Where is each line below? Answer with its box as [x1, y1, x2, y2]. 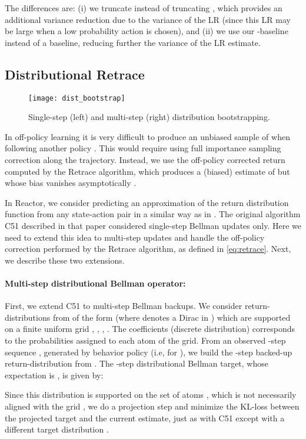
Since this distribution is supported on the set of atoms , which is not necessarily [5, 388, 297, 401]
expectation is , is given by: [5, 368, 104, 381]
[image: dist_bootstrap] [28, 94, 125, 102]
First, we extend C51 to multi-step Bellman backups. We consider [5, 300, 242, 312]
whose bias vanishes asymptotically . [5, 177, 137, 189]
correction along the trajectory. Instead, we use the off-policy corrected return [5, 154, 285, 166]
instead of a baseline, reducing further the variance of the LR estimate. [5, 36, 261, 48]
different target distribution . [5, 423, 109, 435]
